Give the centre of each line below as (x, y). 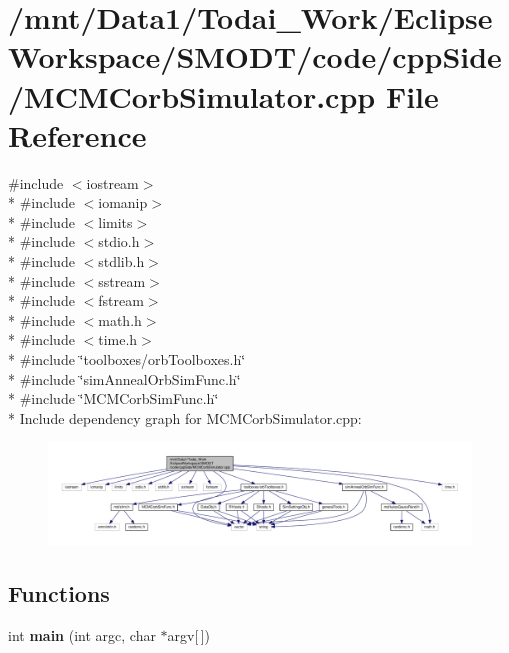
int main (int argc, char (82, 634)
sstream (122, 280)
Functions (59, 593)
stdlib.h (121, 261)
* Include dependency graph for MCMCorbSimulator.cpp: (185, 417)
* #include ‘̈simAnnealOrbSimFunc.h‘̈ (124, 378)
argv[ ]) (189, 634)
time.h (118, 339)
